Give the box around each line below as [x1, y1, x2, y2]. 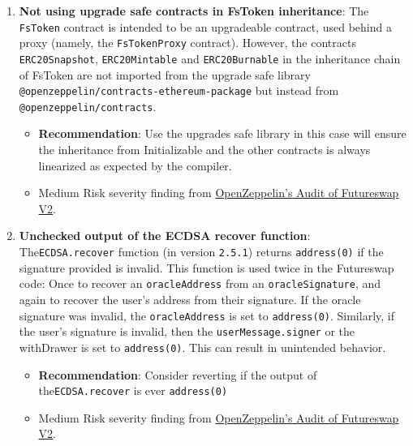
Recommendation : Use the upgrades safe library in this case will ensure [38, 125, 407, 142]
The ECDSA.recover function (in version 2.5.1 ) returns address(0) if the [19, 243, 384, 260]
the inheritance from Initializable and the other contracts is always [38, 141, 371, 158]
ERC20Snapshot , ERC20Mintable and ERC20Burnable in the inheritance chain [19, 49, 401, 66]
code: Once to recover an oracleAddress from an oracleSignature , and [19, 275, 381, 292]
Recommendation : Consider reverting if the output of [38, 366, 317, 383]
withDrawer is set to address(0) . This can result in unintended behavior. [19, 338, 386, 355]
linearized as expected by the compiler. [38, 157, 232, 174]
